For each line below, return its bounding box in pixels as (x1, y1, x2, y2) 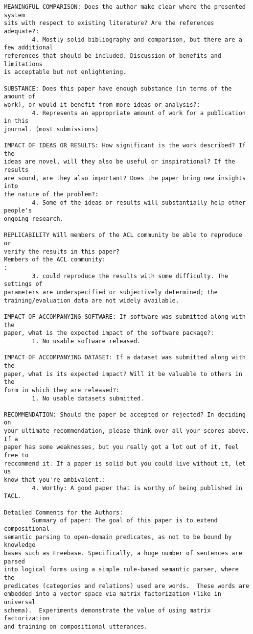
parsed (4, 558, 25, 565)
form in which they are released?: (4, 386, 120, 394)
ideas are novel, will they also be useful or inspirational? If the (4, 158, 235, 165)
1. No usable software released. (32, 337, 141, 345)
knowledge (4, 541, 36, 549)
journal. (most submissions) (4, 125, 99, 133)
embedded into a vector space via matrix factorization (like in (4, 590, 221, 598)
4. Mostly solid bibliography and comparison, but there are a (32, 36, 242, 43)
